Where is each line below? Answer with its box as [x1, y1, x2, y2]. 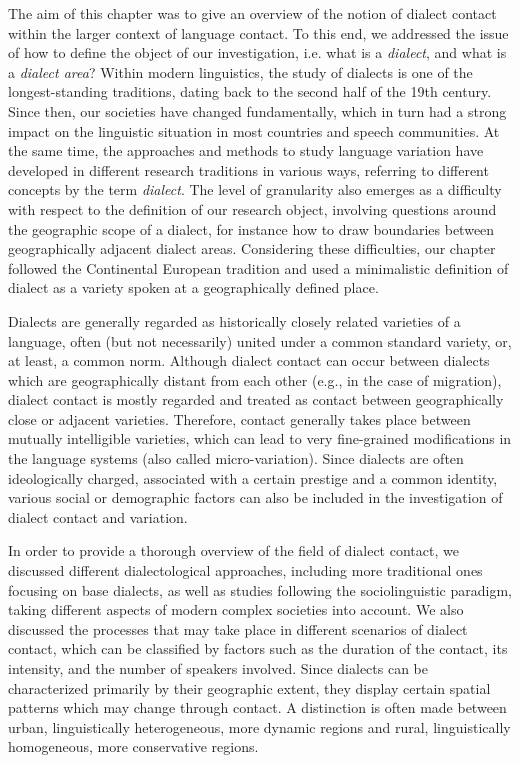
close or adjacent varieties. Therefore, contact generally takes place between [8, 408, 471, 429]
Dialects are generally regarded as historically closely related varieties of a [8, 310, 461, 331]
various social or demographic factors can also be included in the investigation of [8, 487, 503, 508]
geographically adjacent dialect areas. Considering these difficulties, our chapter [8, 238, 496, 259]
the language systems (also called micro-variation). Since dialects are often [8, 448, 464, 469]
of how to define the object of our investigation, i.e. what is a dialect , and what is [8, 42, 507, 63]
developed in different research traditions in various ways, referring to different [8, 159, 489, 180]
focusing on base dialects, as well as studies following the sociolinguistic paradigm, [8, 579, 512, 600]
